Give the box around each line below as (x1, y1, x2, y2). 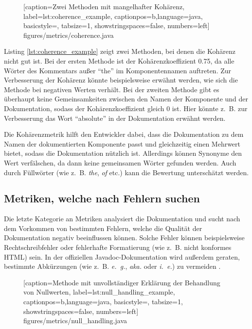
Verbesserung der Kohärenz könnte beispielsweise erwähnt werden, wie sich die (4, 75, 238, 85)
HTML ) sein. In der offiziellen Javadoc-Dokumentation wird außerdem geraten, (4, 251, 240, 262)
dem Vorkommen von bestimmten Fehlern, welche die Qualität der (4, 223, 202, 233)
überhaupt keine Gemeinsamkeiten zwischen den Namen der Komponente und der (4, 94, 249, 104)
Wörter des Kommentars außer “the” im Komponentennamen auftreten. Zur (4, 65, 232, 75)
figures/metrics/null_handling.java (23, 315, 127, 326)
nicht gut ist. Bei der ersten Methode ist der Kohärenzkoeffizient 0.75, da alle (4, 55, 234, 66)
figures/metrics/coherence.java (23, 30, 114, 40)
